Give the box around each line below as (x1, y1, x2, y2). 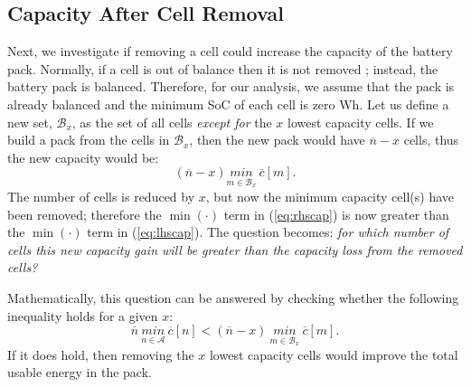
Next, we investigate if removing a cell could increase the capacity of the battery (7, 42, 453, 61)
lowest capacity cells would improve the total (209, 345, 458, 363)
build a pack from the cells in (7, 130, 170, 149)
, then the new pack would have (189, 130, 365, 149)
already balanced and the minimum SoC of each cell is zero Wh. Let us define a (7, 94, 449, 113)
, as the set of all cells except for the (71, 112, 272, 131)
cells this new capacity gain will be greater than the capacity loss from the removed (7, 240, 463, 259)
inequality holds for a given (7, 306, 158, 325)
